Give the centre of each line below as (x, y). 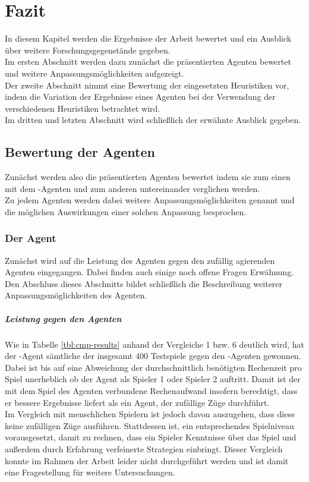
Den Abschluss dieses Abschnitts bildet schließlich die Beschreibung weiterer (144, 283)
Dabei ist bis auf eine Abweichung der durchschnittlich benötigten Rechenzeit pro (153, 367)
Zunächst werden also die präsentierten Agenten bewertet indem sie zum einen (148, 177)
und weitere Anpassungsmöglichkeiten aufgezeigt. (94, 73)
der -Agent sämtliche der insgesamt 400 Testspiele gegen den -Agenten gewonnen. (153, 356)
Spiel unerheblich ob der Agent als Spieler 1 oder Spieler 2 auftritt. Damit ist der (153, 379)
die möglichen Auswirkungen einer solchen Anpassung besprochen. (126, 211)
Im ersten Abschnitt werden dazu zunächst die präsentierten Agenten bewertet (148, 62)
